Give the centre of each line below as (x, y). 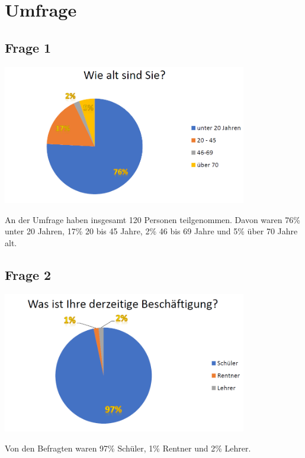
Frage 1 (28, 47)
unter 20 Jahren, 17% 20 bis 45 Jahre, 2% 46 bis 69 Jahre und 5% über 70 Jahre (151, 231)
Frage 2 (28, 274)
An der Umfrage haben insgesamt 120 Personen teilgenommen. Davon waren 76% (152, 219)
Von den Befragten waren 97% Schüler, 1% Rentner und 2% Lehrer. (128, 448)
